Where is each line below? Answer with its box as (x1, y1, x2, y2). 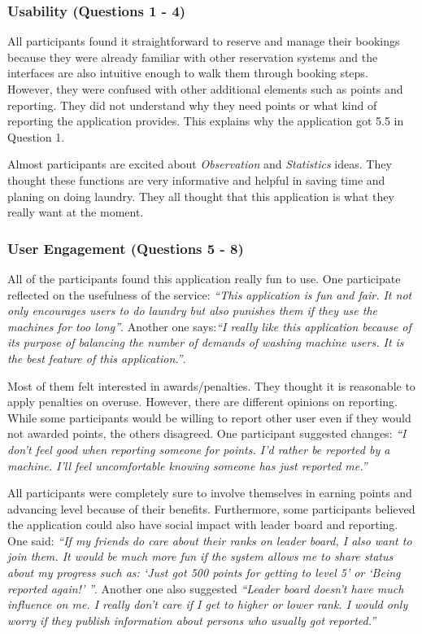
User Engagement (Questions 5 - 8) (7, 238, 244, 258)
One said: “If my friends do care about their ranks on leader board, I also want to (7, 531, 412, 549)
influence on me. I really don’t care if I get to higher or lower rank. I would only (7, 596, 408, 613)
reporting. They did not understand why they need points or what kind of (7, 96, 377, 113)
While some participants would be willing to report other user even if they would (7, 409, 411, 426)
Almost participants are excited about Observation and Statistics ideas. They (7, 155, 392, 173)
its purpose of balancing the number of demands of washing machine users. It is (7, 334, 404, 351)
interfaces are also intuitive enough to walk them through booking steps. (7, 64, 368, 81)
